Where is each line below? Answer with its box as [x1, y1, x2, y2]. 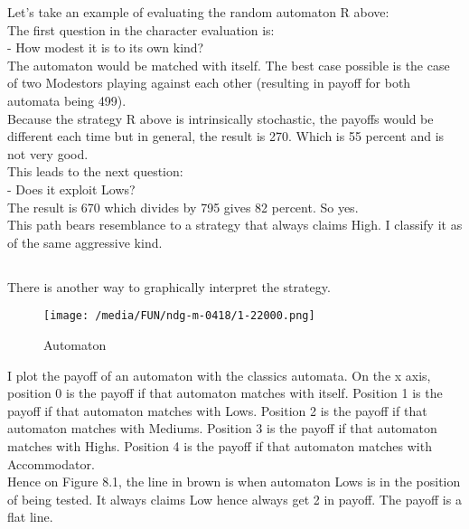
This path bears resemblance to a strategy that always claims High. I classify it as [7, 215, 463, 234]
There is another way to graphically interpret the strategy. [7, 277, 331, 296]
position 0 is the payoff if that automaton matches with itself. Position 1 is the [7, 383, 443, 402]
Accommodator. [7, 454, 95, 473]
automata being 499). [7, 90, 127, 109]
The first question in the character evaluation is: [7, 20, 275, 39]
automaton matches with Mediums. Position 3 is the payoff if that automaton [7, 419, 437, 438]
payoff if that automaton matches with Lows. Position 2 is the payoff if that [7, 401, 427, 420]
